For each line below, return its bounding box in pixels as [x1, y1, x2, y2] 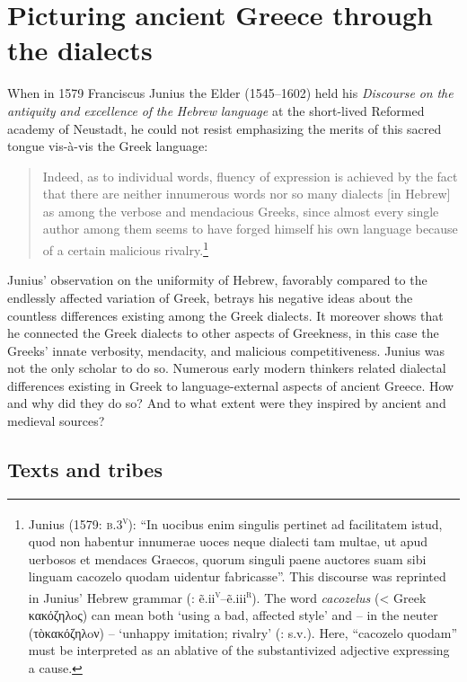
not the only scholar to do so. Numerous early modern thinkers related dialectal [7, 359, 446, 377]
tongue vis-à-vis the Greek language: [7, 137, 208, 155]
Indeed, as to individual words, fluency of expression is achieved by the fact [42, 166, 458, 185]
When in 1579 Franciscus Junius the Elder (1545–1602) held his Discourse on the [7, 84, 454, 102]
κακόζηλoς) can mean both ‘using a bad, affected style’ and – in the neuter [28, 606, 438, 624]
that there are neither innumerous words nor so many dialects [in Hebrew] [42, 184, 451, 203]
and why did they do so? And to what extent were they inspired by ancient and [7, 394, 446, 412]
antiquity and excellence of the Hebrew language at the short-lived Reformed [7, 101, 425, 120]
